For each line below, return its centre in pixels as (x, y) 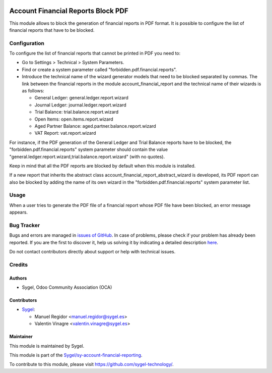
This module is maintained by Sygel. (47, 346)
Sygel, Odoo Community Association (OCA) (67, 287)
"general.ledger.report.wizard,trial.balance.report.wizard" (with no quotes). (87, 156)
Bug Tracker (25, 225)
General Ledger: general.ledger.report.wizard (81, 98)
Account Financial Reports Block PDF (69, 11)
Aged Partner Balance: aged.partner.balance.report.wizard (95, 126)
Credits (18, 264)
